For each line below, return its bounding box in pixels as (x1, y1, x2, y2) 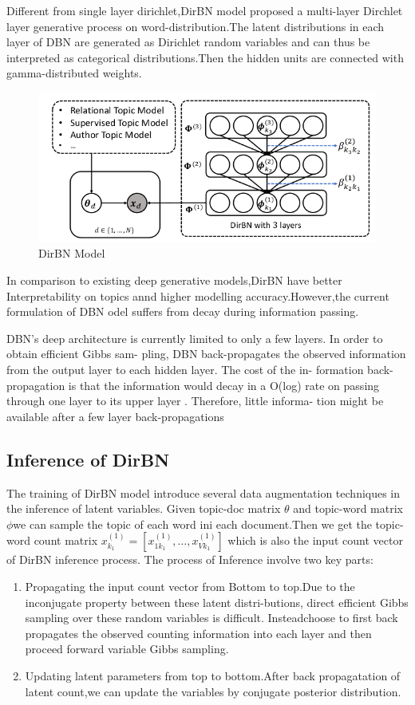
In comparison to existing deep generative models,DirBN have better (6, 272, 342, 289)
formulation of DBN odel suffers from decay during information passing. (6, 303, 359, 320)
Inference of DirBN (6, 447, 170, 471)
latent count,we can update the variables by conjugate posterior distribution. (25, 683, 401, 699)
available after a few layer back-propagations (6, 408, 224, 424)
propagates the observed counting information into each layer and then (25, 624, 372, 641)
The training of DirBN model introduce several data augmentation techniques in (6, 484, 401, 501)
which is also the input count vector (227, 532, 403, 549)
